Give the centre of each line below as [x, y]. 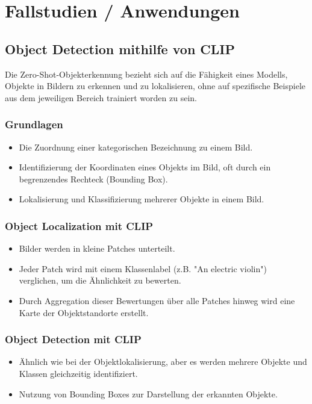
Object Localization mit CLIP [79, 225]
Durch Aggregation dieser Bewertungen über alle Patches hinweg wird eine [157, 300]
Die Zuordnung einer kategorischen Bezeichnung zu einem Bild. [136, 147]
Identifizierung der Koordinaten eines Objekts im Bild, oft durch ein [145, 167]
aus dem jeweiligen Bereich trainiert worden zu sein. [101, 97]
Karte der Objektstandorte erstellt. [84, 312]
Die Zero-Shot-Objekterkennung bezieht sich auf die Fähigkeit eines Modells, [146, 74]
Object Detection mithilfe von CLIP [120, 48]
